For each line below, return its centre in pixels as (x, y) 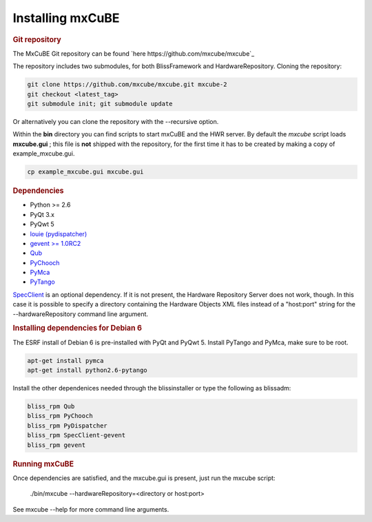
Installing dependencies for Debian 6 (77, 328)
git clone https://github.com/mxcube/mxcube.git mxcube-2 (127, 85)
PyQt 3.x (42, 214)
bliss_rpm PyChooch (60, 416)
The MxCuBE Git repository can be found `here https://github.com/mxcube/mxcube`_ (134, 53)
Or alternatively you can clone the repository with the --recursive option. (116, 121)
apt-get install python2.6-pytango (87, 370)
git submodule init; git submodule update (100, 104)
